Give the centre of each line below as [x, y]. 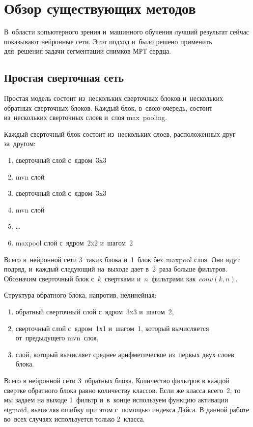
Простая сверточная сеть [64, 77]
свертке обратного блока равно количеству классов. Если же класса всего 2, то [122, 390]
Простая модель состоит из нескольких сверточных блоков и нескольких [114, 98]
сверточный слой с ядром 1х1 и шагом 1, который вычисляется [112, 328]
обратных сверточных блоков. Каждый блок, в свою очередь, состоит [108, 107]
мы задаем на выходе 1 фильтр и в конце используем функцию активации [116, 400]
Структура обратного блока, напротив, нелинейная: [80, 295]
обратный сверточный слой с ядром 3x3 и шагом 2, [95, 312]
